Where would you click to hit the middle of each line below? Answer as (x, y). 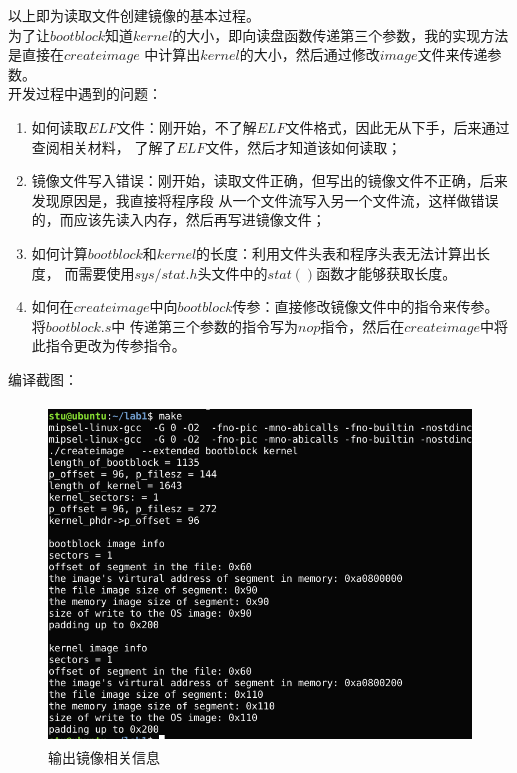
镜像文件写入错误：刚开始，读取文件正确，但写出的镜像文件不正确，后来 (269, 180)
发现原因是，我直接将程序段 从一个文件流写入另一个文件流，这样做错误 (265, 199)
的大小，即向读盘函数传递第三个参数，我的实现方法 (340, 34)
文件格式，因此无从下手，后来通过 (397, 126)
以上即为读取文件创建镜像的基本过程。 (134, 15)
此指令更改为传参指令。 (108, 345)
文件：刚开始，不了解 (186, 126)
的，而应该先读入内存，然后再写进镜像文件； (178, 219)
